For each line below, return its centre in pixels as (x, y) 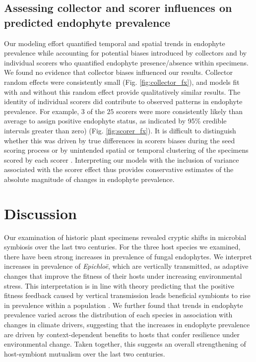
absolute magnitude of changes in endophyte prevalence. (89, 179)
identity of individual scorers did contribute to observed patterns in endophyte (123, 101)
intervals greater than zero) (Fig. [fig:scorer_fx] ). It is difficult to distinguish (120, 130)
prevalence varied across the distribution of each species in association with (118, 315)
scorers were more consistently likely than (179, 111)
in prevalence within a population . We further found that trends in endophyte (124, 305)
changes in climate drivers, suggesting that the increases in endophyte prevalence (127, 324)
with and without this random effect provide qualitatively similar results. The (122, 91)
